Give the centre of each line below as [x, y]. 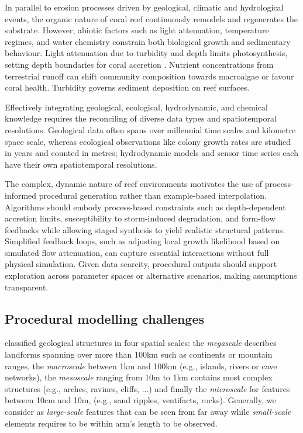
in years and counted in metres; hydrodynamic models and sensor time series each [151, 153]
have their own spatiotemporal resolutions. [81, 164]
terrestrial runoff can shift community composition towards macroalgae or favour [149, 76]
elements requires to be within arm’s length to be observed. [111, 423]
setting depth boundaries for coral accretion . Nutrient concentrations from [139, 64]
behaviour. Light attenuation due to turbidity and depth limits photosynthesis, [146, 53]
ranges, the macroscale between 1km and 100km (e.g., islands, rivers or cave [141, 366]
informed [21, 195]
